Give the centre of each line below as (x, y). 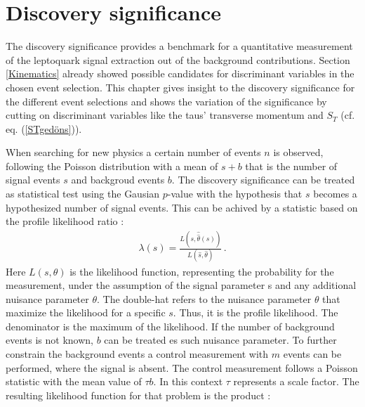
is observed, (298, 152)
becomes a (335, 194)
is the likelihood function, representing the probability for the (202, 271)
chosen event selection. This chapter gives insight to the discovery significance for (180, 87)
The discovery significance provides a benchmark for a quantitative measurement (179, 46)
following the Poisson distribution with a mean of (112, 166)
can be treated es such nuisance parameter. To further (220, 340)
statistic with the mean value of (74, 381)
